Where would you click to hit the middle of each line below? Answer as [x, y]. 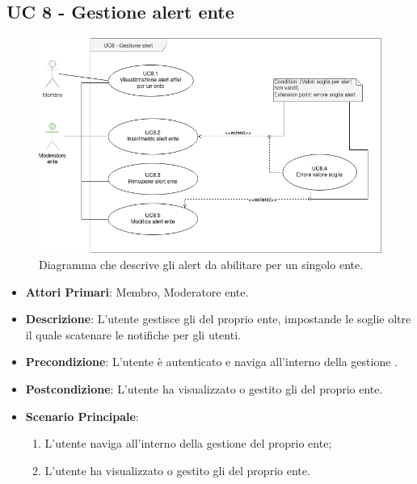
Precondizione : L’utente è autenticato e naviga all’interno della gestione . [211, 362]
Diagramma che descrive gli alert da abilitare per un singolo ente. [201, 265]
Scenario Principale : [82, 416]
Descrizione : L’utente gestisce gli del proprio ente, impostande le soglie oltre [218, 319]
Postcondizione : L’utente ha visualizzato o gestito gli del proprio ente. [204, 389]
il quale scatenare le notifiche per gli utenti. [133, 334]
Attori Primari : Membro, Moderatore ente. [137, 291]
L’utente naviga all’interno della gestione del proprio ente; [188, 443]
